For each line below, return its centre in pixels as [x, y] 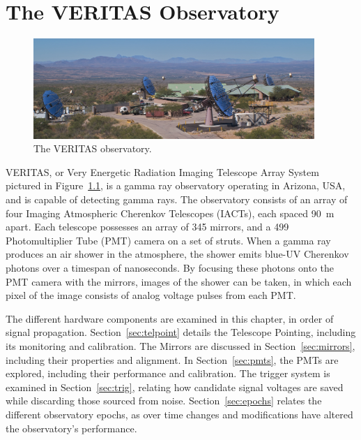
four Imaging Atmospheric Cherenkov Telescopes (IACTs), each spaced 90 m [170, 213]
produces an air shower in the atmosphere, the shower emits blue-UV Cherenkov [177, 254]
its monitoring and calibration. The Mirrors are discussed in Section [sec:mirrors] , [180, 346]
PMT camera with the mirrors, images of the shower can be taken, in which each [179, 281]
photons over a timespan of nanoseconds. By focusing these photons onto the [170, 268]
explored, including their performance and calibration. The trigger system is [168, 373]
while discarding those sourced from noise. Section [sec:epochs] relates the [164, 401]
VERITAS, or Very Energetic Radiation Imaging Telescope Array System [162, 171]
